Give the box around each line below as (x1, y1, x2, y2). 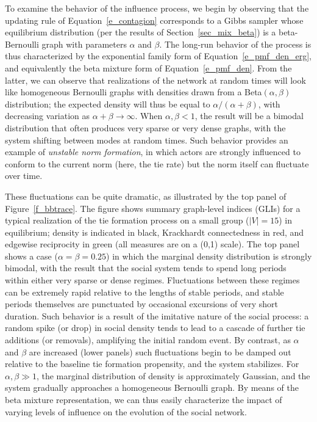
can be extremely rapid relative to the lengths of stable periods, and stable (5, 285, 284, 298)
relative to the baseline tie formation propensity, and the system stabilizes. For (5, 357, 299, 370)
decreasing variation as (5, 109, 90, 122)
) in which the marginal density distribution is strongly (106, 249, 312, 262)
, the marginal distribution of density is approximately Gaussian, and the (36, 369, 310, 382)
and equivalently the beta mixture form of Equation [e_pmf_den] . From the (5, 61, 292, 74)
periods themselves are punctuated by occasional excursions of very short (5, 297, 278, 310)
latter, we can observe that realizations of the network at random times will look (5, 73, 306, 86)
